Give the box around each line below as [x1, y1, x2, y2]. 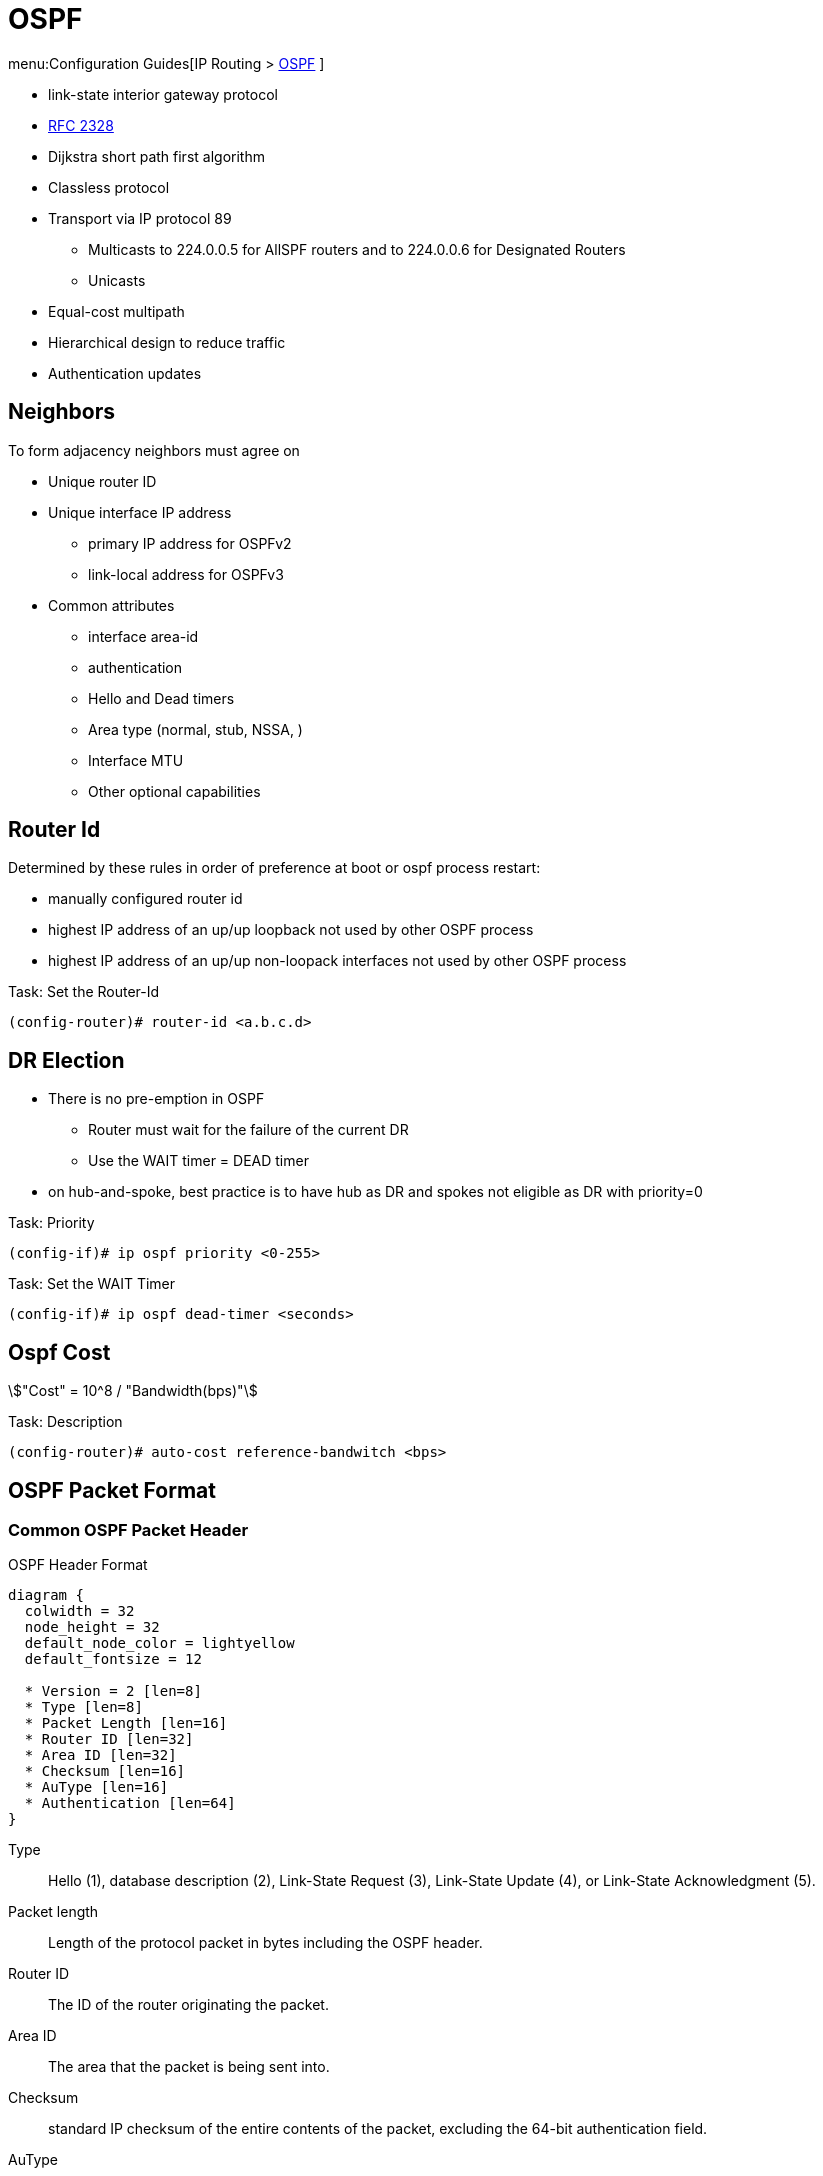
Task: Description [8, 1413, 123, 1431]
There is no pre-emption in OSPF [48, 1090, 265, 1108]
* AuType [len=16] [24, 1779, 169, 1796]
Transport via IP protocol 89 [48, 209, 232, 227]
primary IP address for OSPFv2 [88, 534, 292, 552]
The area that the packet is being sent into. [48, 2058, 330, 2076]
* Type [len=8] [24, 1699, 143, 1716]
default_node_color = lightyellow [24, 1635, 295, 1652]
